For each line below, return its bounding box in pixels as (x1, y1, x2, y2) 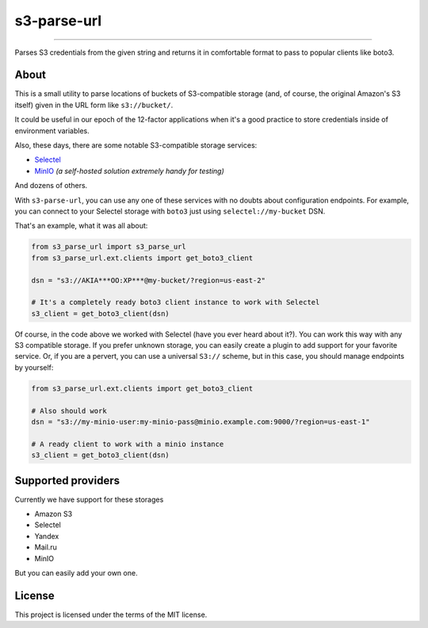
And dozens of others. (14, 181, 88, 191)
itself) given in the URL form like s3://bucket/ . (14, 100, 174, 110)
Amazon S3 (34, 509, 73, 519)
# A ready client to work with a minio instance (31, 439, 224, 449)
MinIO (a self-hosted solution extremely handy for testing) (34, 166, 225, 175)
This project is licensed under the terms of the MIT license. (14, 610, 208, 619)
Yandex (34, 531, 59, 541)
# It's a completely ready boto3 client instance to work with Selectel (31, 298, 320, 307)
